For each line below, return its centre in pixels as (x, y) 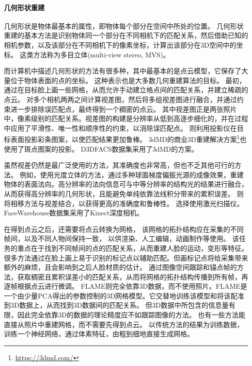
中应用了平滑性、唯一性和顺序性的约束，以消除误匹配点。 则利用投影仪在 (120, 128)
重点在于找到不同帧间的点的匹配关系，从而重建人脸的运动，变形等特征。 (133, 248)
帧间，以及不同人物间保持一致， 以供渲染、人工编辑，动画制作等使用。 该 (122, 238)
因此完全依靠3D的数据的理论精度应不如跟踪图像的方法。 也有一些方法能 (131, 315)
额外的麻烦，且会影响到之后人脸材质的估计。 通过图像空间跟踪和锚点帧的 (120, 267)
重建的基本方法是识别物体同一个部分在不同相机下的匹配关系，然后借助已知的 (126, 35)
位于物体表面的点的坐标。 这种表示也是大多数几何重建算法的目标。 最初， (128, 80)
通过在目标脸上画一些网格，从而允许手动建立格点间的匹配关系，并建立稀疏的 (126, 90)
